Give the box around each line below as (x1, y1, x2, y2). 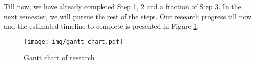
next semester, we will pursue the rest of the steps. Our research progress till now (4, 11, 252, 21)
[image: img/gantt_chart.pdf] (24, 38, 123, 45)
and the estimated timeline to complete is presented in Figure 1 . (4, 21, 199, 31)
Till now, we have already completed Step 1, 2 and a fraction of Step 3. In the (4, 1, 241, 11)
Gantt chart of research (24, 52, 95, 63)
